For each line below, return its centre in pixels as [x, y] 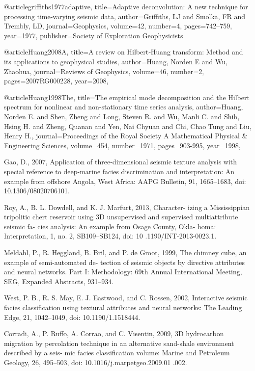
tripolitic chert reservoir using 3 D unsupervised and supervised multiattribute [121, 217]
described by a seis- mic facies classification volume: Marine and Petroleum [117, 353]
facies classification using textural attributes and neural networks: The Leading [123, 307]
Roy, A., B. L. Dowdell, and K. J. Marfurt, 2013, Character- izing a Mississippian [127, 207]
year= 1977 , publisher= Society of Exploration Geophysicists [94, 35]
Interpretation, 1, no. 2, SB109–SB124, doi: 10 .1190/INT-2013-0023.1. [110, 236]
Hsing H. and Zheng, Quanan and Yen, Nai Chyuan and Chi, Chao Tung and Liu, [128, 126]
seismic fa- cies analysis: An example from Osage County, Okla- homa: [110, 226]
